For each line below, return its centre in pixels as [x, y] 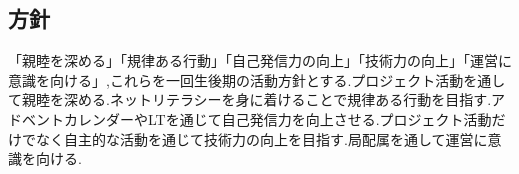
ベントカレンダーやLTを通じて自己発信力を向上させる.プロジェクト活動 [256, 118]
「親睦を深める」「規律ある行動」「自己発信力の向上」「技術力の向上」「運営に [260, 60]
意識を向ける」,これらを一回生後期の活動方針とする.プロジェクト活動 [236, 79]
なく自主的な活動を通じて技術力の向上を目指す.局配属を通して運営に [261, 138]
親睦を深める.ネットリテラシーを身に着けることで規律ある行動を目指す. [256, 99]
